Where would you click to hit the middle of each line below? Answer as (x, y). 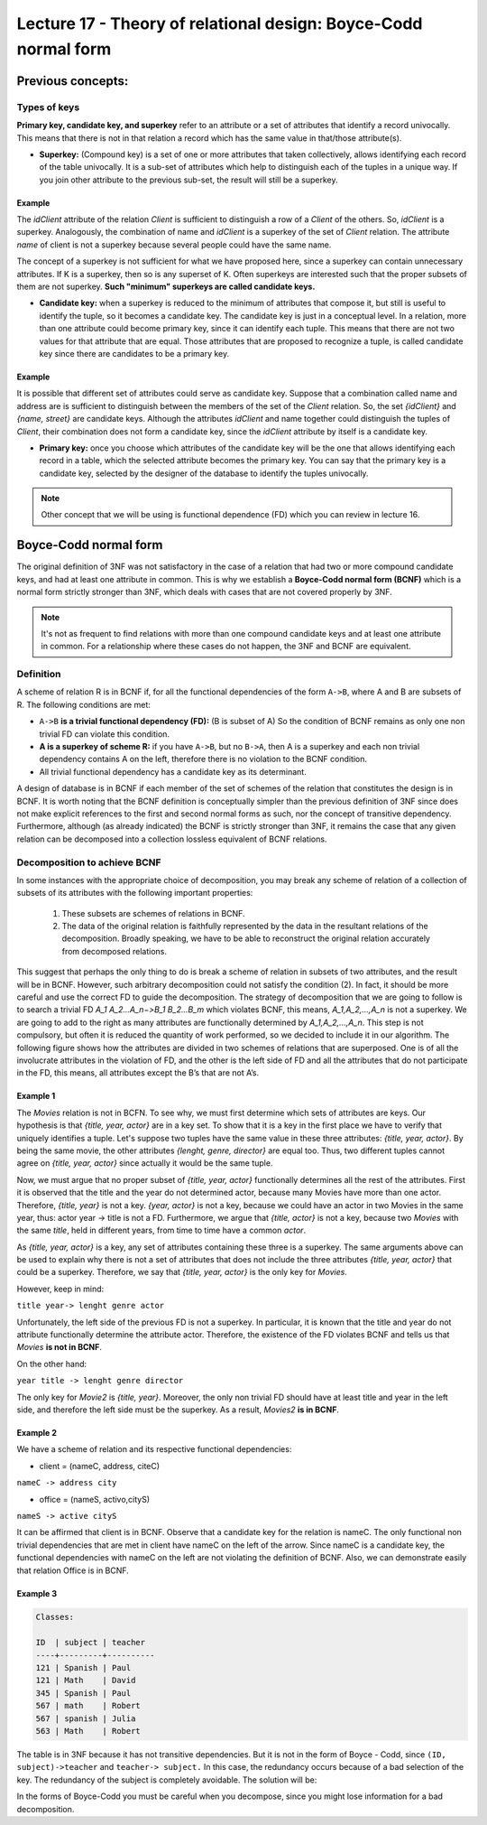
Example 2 (37, 1432)
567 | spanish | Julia (86, 1718)
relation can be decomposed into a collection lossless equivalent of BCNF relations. (172, 839)
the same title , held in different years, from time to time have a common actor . (161, 1230)
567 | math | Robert (88, 1706)
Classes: (55, 1617)
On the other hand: (52, 1364)
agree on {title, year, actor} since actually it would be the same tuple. (145, 1163)
